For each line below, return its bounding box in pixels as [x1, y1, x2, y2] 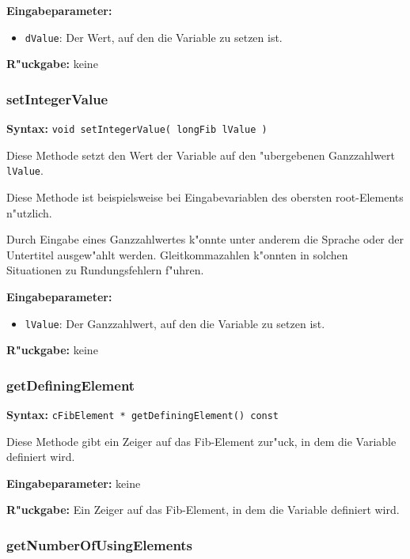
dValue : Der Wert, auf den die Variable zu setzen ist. [25, 28, 283, 45]
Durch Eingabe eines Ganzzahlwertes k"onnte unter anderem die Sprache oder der [6, 231, 404, 247]
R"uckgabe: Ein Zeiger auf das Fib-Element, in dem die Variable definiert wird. [6, 501, 400, 518]
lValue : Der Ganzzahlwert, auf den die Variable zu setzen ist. [25, 315, 325, 331]
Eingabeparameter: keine [6, 474, 141, 491]
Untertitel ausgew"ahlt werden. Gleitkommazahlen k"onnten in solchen [6, 246, 348, 263]
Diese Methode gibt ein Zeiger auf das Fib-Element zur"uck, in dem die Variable [6, 432, 397, 449]
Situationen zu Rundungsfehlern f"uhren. [6, 262, 204, 278]
